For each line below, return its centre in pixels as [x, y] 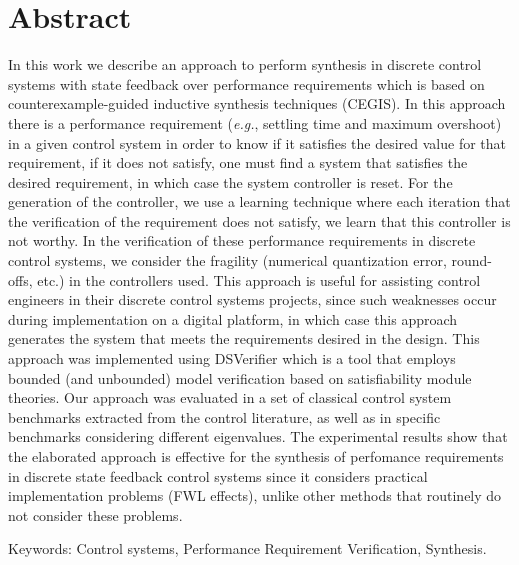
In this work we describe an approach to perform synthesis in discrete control [245, 64]
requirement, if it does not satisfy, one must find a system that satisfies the [238, 162]
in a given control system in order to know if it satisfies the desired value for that [257, 142]
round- [472, 260]
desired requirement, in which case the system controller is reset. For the [230, 181]
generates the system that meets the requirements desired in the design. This [244, 338]
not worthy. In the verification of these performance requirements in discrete [242, 240]
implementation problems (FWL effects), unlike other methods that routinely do [255, 495]
